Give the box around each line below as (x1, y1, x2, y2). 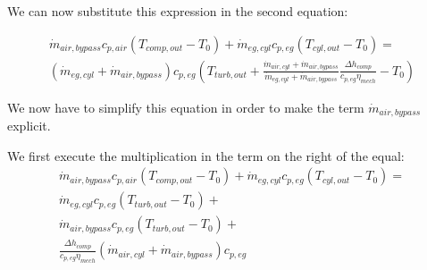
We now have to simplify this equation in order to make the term (7, 97, 364, 116)
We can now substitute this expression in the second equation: (7, 2, 348, 20)
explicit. (7, 116, 51, 135)
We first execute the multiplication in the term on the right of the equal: (7, 146, 405, 165)
